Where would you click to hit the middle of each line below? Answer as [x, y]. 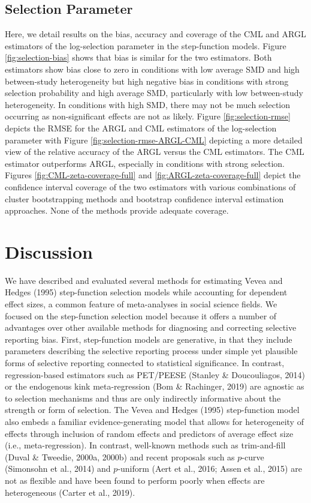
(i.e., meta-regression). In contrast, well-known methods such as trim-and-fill [145, 445]
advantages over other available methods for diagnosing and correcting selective [151, 327]
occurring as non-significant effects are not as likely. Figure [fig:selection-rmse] [148, 116]
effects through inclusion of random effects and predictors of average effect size [149, 433]
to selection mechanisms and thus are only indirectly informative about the [143, 398]
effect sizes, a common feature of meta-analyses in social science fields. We [141, 304]
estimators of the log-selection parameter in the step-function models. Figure [146, 45]
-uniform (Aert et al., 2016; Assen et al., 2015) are [210, 468]
